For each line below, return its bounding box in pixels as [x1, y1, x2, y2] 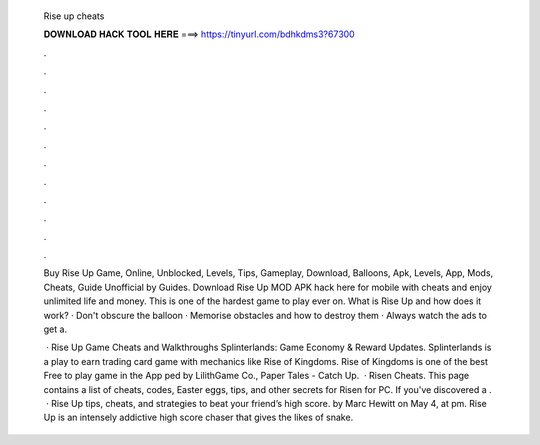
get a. [43, 323, 68, 335]
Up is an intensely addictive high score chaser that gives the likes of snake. [43, 411, 354, 424]
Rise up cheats [43, 10, 105, 22]
